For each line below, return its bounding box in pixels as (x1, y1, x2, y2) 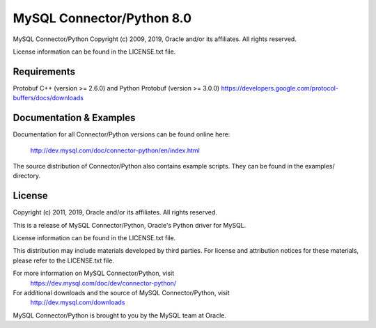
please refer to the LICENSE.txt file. (13, 256, 115, 265)
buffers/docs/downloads (13, 94, 84, 102)
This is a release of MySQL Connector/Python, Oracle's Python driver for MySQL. (13, 221, 246, 229)
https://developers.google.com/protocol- (221, 84, 339, 92)
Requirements (13, 65, 76, 77)
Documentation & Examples (13, 112, 136, 124)
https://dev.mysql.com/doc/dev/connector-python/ (30, 279, 177, 287)
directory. (13, 171, 41, 180)
